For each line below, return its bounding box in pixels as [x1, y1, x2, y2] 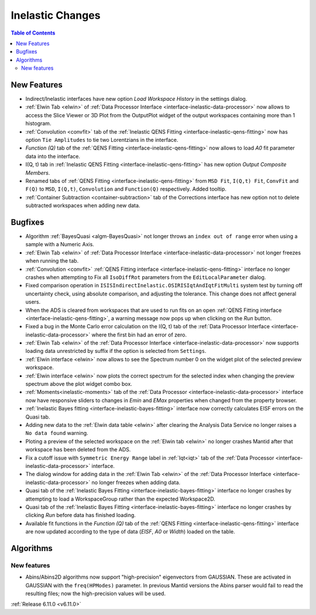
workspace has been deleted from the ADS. [25, 446, 131, 453]
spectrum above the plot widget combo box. [25, 380, 133, 388]
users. [25, 298, 41, 305]
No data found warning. [25, 430, 88, 437]
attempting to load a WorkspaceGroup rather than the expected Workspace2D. [25, 495, 216, 502]
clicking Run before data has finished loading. [25, 512, 136, 519]
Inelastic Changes [11, 9, 101, 22]
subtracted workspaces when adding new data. [25, 202, 140, 209]
